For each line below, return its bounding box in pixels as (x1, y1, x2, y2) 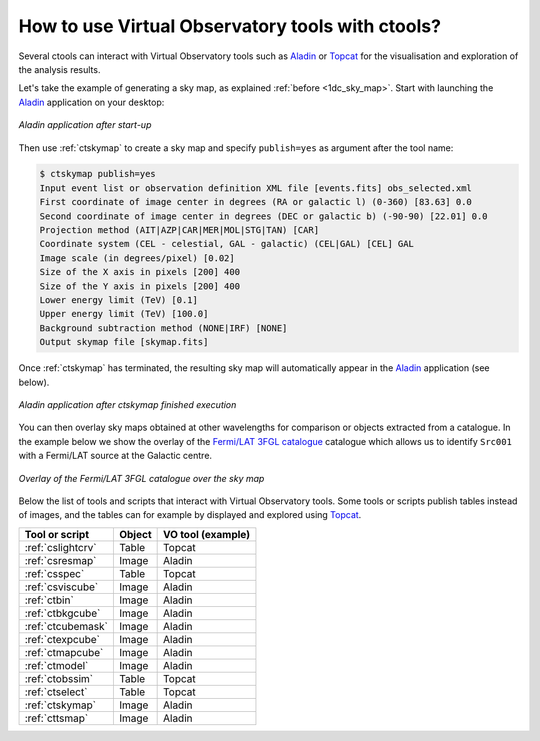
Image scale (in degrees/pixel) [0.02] (39, 252, 235, 264)
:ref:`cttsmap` (24, 711, 89, 725)
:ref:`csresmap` (24, 553, 97, 567)
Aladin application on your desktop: (18, 96, 165, 108)
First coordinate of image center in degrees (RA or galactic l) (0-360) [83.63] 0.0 (39, 196, 472, 208)
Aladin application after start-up (18, 119, 152, 131)
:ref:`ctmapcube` (24, 645, 104, 659)
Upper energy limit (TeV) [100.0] (39, 308, 209, 320)
